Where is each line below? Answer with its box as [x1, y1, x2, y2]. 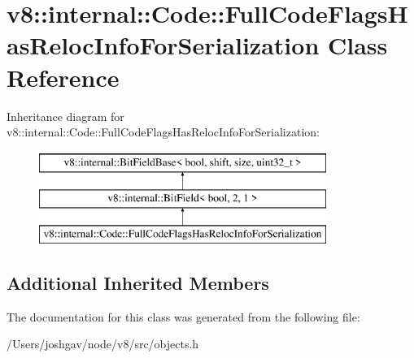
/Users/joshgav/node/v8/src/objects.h [7, 335, 199, 352]
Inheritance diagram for [7, 107, 124, 124]
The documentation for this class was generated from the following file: [7, 308, 360, 325]
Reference [7, 60, 120, 93]
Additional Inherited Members [7, 270, 269, 295]
